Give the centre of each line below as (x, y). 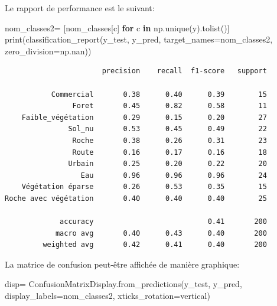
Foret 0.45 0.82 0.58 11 (170, 106)
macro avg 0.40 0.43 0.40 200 (161, 233)
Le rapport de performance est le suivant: (80, 8)
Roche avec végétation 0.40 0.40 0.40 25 (136, 198)
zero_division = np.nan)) (48, 51)
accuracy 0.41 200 (163, 222)
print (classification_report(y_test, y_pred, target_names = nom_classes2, (139, 39)
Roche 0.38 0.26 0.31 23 (170, 140)
